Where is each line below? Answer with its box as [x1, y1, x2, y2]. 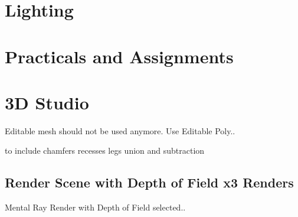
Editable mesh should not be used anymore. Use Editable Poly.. [5, 124, 235, 137]
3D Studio [5, 90, 89, 114]
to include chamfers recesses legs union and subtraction [5, 144, 205, 157]
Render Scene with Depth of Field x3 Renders [5, 173, 294, 192]
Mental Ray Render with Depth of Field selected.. [5, 201, 186, 213]
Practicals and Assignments [5, 44, 234, 68]
